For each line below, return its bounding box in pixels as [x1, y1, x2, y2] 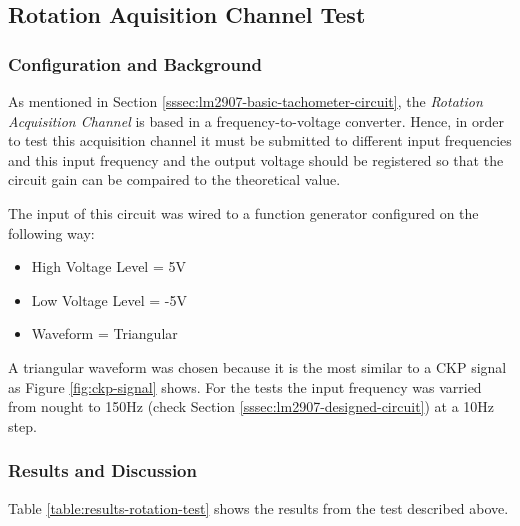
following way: [8, 222, 95, 243]
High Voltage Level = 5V [31, 256, 186, 277]
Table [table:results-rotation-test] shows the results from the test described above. [8, 497, 509, 518]
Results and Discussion [8, 458, 197, 483]
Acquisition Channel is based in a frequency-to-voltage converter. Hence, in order [8, 110, 505, 131]
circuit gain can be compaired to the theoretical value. [8, 169, 341, 190]
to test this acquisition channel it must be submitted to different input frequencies [8, 130, 512, 151]
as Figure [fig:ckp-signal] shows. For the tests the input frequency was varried [8, 376, 482, 397]
